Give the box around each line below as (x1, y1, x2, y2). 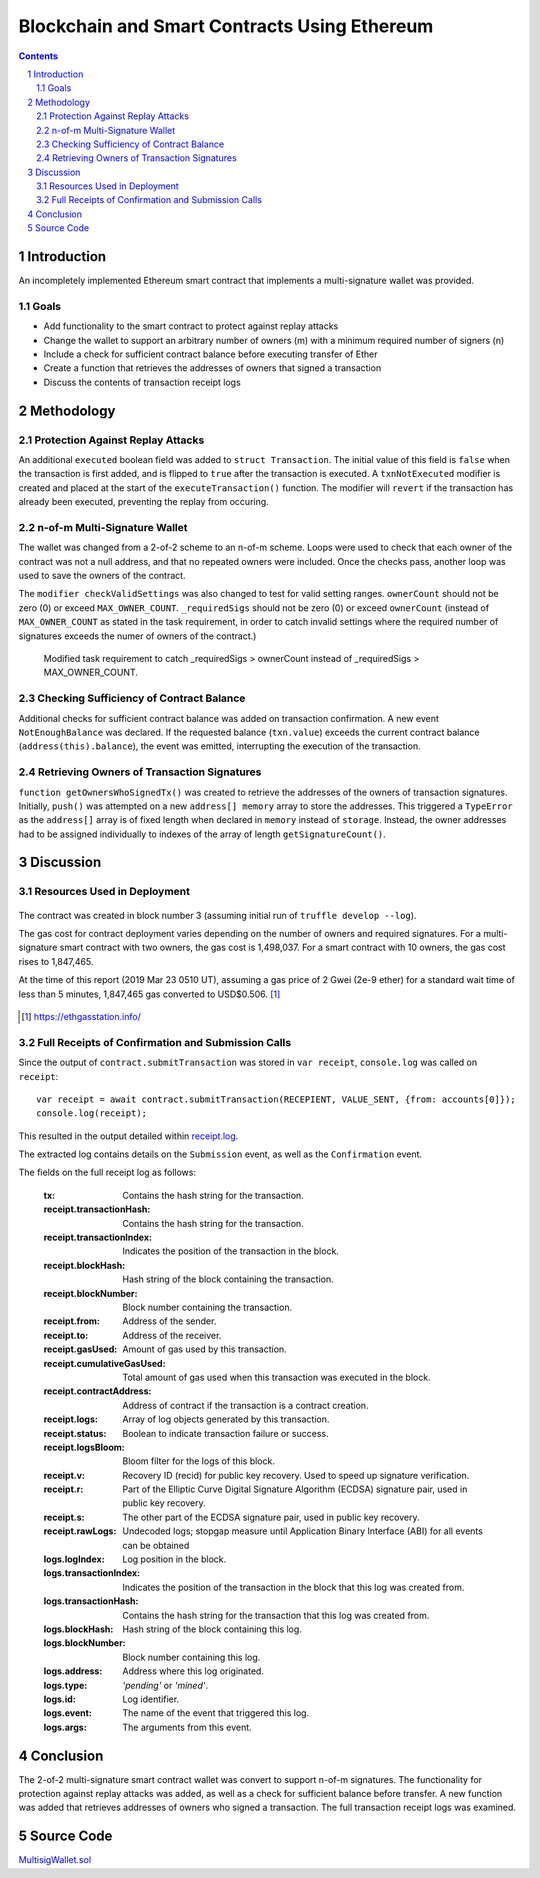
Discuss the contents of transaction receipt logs (43, 376, 242, 388)
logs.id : (43, 1693, 77, 1705)
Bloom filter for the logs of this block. (122, 1455, 275, 1467)
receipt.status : (43, 1427, 107, 1439)
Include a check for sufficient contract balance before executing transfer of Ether (43, 348, 379, 360)
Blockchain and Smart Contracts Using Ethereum (18, 15, 434, 37)
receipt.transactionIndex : (43, 1231, 152, 1244)
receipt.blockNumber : (43, 1287, 138, 1299)
